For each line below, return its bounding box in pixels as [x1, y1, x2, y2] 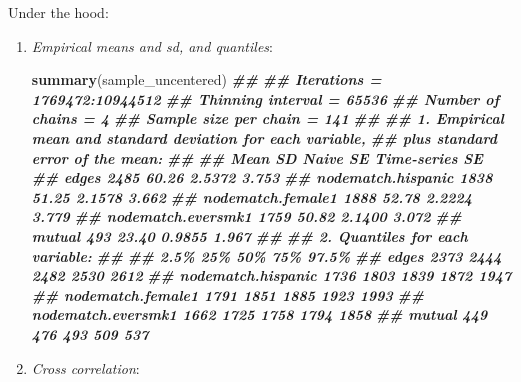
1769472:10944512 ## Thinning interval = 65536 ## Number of [31, 88, 500, 109]
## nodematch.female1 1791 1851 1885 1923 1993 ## [31, 284, 424, 305]
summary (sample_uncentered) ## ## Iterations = [31, 69, 382, 90]
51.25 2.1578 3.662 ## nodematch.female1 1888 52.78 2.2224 [31, 186, 472, 207]
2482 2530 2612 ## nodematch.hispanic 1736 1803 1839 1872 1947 [31, 265, 512, 286]
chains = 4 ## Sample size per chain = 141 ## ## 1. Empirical [31, 108, 504, 129]
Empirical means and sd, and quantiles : [31, 35, 273, 56]
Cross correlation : [31, 357, 140, 378]
